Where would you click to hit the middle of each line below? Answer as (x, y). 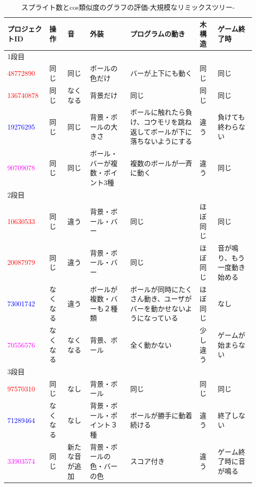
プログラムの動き (158, 34)
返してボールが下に (161, 131)
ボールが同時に (154, 289)
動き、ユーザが (168, 299)
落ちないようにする (161, 141)
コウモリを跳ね (168, 121)
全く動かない (151, 344)
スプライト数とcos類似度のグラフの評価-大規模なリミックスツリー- (128, 7)
